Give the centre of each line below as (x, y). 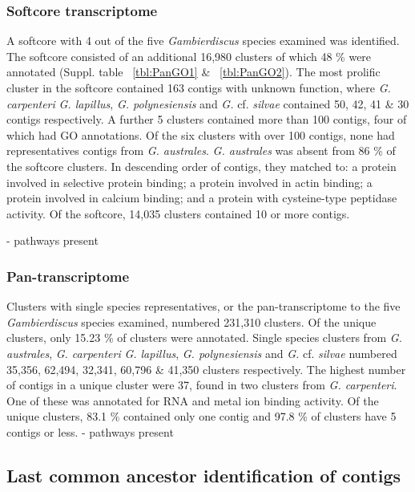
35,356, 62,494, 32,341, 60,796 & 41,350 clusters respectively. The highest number (206, 369)
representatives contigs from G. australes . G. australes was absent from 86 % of (201, 150)
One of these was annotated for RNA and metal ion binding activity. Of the (193, 400)
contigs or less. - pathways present (90, 431)
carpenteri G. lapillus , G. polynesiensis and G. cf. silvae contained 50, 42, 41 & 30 (208, 103)
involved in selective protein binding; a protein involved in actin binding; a (189, 182)
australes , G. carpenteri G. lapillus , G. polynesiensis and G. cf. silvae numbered (202, 353)
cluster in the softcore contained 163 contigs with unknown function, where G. (199, 87)
